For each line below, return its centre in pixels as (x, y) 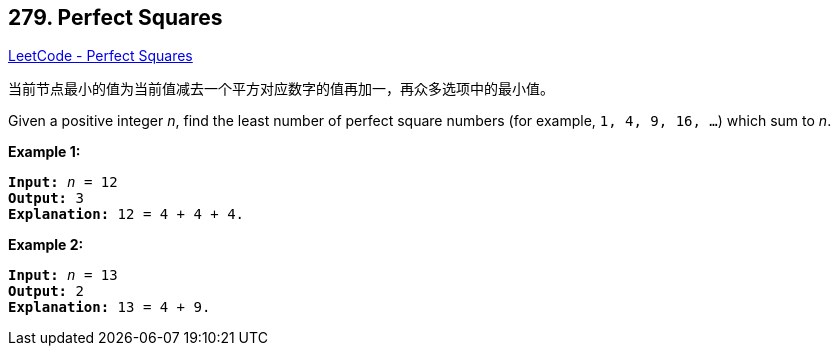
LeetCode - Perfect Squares (100, 56)
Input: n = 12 (63, 182)
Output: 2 (46, 291)
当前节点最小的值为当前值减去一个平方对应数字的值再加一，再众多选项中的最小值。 (281, 89)
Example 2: (46, 245)
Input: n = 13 (63, 275)
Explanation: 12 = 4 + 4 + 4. (126, 214)
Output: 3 (46, 198)
